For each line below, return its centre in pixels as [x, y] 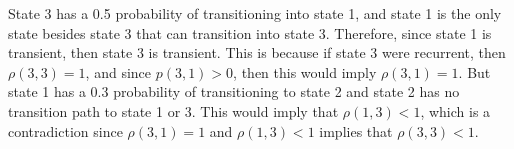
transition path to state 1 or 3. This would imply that [173, 110]
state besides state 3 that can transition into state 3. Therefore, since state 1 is [250, 32]
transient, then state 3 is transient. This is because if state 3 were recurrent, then [257, 52]
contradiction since [65, 130]
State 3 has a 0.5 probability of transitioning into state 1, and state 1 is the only [255, 13]
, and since [118, 71]
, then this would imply [305, 71]
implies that [356, 130]
